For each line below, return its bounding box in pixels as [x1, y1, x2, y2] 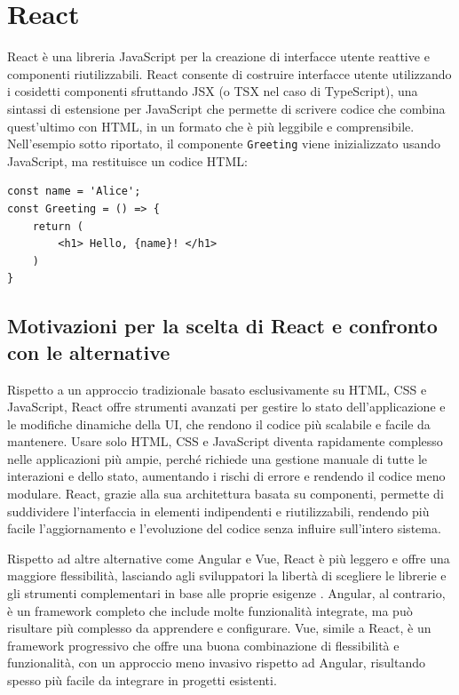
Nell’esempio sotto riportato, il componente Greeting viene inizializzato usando [7, 134, 441, 153]
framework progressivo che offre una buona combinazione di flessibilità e [7, 635, 400, 654]
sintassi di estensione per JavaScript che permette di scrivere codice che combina [7, 99, 446, 117]
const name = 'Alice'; [7, 185, 141, 198]
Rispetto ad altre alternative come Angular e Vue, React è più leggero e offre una [7, 548, 450, 567]
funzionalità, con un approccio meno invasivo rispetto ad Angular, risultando [7, 653, 426, 672]
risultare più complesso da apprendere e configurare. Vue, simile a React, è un [7, 619, 431, 637]
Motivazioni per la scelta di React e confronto [7, 312, 438, 340]
